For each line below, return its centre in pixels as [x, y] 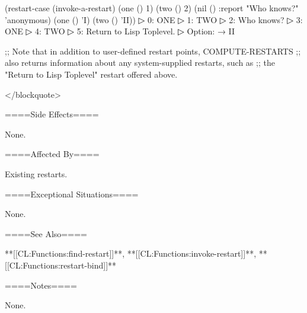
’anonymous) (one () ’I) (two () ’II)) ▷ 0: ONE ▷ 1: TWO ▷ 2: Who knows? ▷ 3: [154, 19]
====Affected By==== [52, 154]
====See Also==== [46, 233]
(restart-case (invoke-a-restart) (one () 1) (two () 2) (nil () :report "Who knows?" [152, 8]
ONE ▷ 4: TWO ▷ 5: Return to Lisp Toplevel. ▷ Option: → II [120, 31]
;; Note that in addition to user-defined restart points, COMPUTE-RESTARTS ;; [153, 51]
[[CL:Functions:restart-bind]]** [61, 265]
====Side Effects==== [52, 114]
